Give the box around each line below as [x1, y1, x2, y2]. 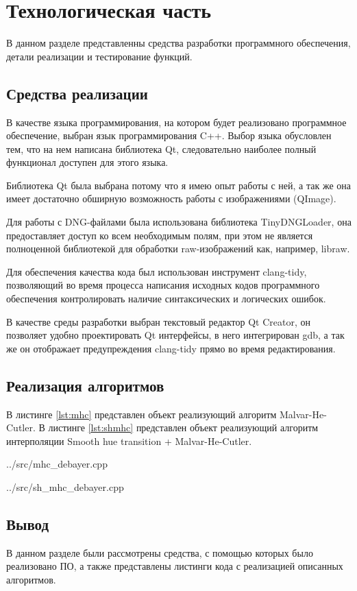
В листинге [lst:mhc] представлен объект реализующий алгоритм [6, 407, 277, 421]
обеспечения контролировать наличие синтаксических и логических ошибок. [6, 291, 326, 306]
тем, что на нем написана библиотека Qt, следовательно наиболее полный [6, 141, 317, 156]
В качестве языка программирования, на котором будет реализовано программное [6, 114, 347, 129]
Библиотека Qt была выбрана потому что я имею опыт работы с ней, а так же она [6, 178, 351, 192]
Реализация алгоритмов [6, 374, 164, 396]
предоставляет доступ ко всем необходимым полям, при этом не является [6, 228, 313, 242]
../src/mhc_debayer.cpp [6, 457, 108, 471]
